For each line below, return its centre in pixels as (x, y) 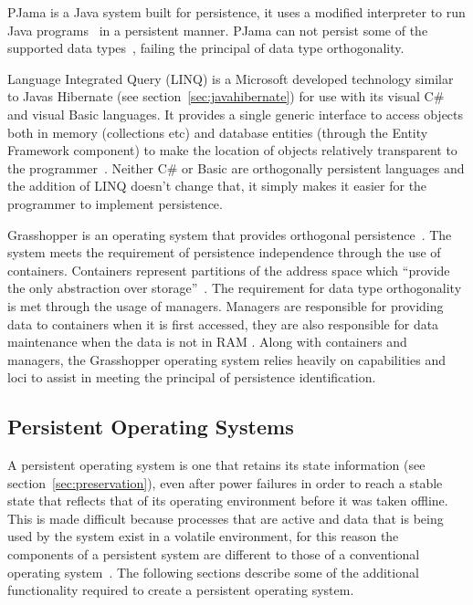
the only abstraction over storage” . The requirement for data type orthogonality (235, 288)
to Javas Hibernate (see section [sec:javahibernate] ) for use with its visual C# (226, 96)
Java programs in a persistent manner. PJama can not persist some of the (218, 30)
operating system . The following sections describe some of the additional (213, 572)
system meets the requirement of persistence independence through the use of (224, 252)
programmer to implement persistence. (115, 203)
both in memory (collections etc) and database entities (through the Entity (218, 132)
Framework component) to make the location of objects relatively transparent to (232, 150)
